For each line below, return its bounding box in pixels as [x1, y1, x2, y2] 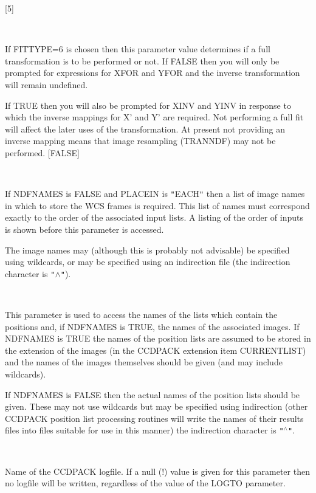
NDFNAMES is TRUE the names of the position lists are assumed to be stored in [5, 332, 311, 345]
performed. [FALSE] [5, 146, 80, 159]
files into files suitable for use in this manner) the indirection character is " [5, 424, 284, 436]
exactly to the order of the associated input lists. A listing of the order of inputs [5, 211, 304, 224]
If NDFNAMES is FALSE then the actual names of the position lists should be [5, 388, 300, 401]
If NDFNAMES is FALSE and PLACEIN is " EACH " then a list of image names [5, 187, 305, 200]
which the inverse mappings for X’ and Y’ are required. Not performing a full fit [5, 111, 304, 123]
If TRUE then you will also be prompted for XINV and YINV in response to [5, 98, 291, 111]
